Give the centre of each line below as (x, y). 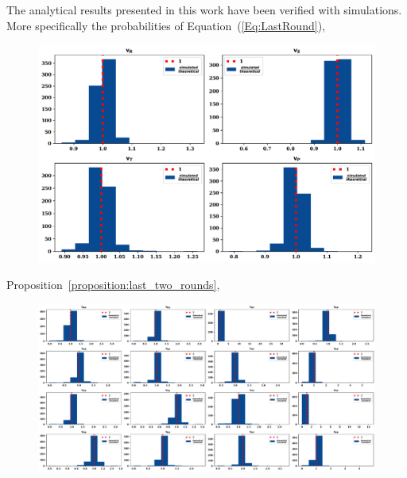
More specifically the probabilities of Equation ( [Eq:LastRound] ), (166, 25)
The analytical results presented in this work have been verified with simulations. (204, 10)
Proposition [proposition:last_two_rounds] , (113, 285)
